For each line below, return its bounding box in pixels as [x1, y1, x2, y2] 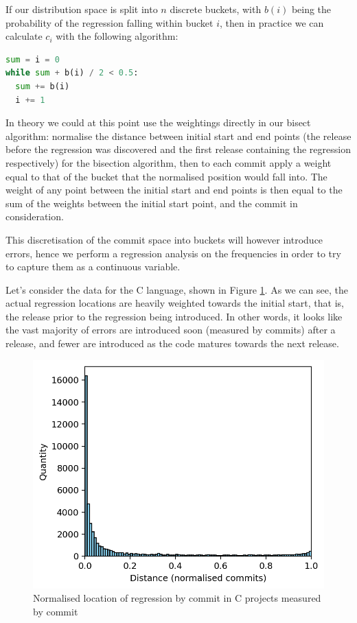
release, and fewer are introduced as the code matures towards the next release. [5, 336, 339, 351]
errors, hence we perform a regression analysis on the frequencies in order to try [5, 246, 341, 260]
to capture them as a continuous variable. [5, 259, 181, 274]
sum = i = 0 [5, 54, 60, 64]
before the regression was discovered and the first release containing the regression [5, 142, 351, 156]
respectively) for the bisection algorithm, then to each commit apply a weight [5, 155, 332, 169]
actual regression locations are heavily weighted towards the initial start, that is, [5, 296, 344, 310]
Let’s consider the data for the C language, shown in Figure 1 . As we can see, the [5, 282, 349, 296]
